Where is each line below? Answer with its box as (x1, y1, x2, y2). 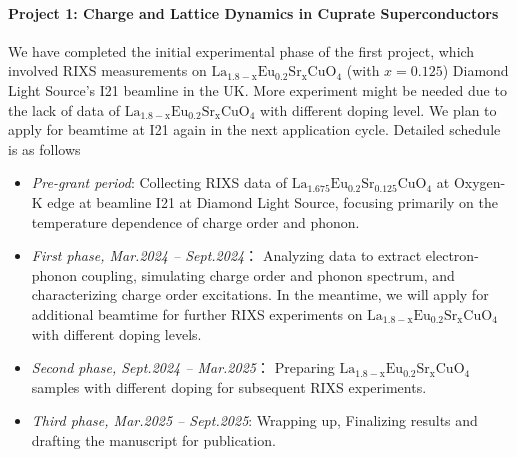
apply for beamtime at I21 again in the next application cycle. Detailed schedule (8, 119, 501, 140)
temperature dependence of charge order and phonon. (31, 211, 360, 232)
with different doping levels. (31, 323, 202, 344)
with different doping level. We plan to (260, 99, 497, 120)
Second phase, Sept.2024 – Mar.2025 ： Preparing (31, 357, 335, 378)
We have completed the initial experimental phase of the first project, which (8, 40, 475, 61)
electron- (425, 245, 479, 266)
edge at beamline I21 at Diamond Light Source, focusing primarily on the (47, 191, 498, 212)
